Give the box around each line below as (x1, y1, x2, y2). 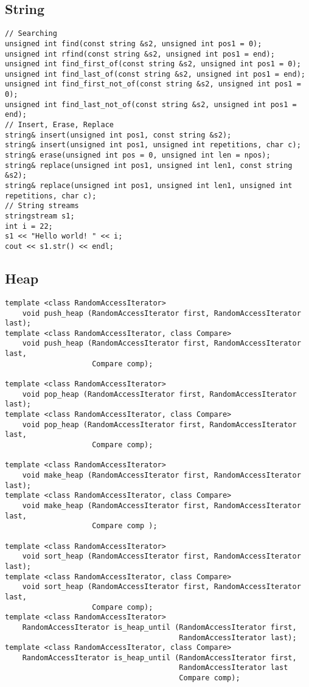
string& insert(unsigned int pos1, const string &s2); (5, 130, 232, 139)
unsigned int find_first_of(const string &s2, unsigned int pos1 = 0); (5, 60, 301, 69)
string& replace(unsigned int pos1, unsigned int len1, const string (5, 161, 293, 170)
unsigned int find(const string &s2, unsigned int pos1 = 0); (5, 39, 262, 48)
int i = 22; (5, 221, 53, 231)
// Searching (5, 29, 57, 38)
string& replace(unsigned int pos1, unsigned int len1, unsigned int (5, 181, 293, 190)
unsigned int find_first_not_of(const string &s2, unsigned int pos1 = (5, 80, 301, 89)
